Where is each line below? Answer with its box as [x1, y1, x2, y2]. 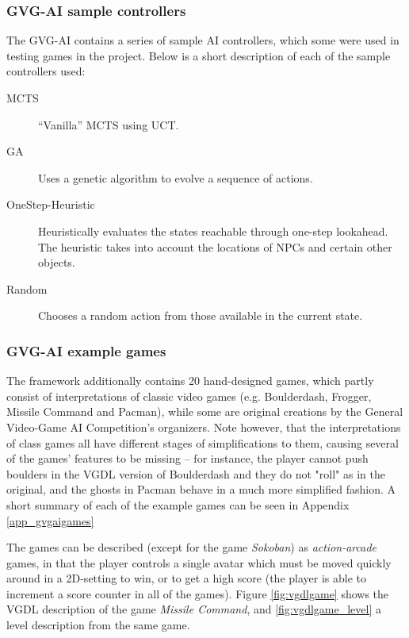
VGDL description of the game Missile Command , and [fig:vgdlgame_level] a [6, 601, 381, 617]
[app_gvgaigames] [6, 512, 94, 528]
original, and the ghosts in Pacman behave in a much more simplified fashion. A [6, 481, 396, 498]
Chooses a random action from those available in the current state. [38, 307, 363, 324]
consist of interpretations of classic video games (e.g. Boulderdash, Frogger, [6, 387, 372, 404]
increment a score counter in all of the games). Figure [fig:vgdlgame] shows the [6, 585, 389, 601]
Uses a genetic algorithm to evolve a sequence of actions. [38, 169, 313, 186]
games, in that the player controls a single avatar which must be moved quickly [6, 554, 392, 571]
